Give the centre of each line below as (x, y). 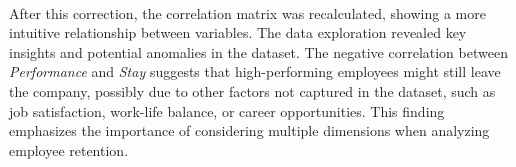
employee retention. (69, 149)
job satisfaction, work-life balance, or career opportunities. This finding (227, 110)
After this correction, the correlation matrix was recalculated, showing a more (247, 12)
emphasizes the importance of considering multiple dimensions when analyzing (249, 130)
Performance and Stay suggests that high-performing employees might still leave (255, 71)
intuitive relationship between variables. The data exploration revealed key (238, 32)
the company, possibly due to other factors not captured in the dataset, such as (252, 90)
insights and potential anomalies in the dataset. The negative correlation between (258, 51)
